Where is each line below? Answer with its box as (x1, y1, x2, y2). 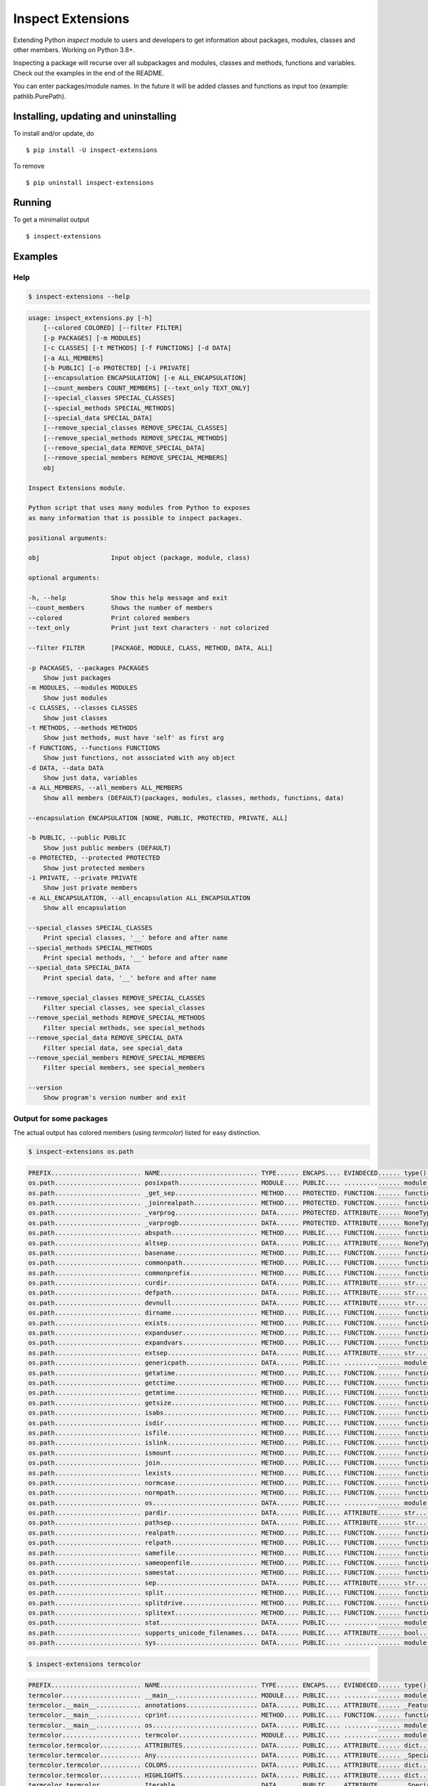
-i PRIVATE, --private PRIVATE (28, 874, 138, 882)
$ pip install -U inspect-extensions (26, 146, 158, 154)
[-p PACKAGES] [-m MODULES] (43, 334, 142, 342)
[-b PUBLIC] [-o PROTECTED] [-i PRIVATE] (43, 364, 190, 371)
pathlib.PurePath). (13, 91, 67, 100)
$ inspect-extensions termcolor (28, 1660, 142, 1668)
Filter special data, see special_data (43, 1044, 183, 1052)
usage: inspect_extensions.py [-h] (28, 314, 153, 322)
